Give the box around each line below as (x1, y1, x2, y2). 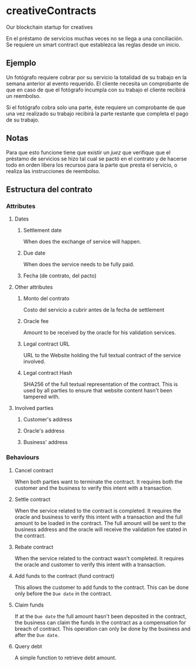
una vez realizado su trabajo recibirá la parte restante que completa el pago (6, 110, 189, 117)
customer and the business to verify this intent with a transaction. (14, 484, 173, 491)
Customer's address (23, 416, 73, 423)
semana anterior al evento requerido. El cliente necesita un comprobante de (6, 80, 189, 87)
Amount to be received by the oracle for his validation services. (23, 329, 177, 336)
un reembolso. (6, 92, 41, 99)
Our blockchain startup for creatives (6, 23, 94, 31)
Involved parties (14, 405, 54, 412)
